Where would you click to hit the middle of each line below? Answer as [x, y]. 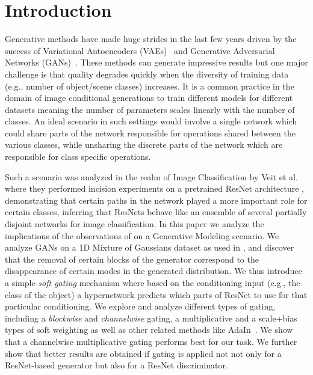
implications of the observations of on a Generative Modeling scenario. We [142, 235]
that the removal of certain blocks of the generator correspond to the [132, 259]
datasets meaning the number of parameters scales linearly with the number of [150, 109]
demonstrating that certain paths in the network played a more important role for [156, 200]
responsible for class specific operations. [78, 157]
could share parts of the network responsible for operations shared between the [150, 133]
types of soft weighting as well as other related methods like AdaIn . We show [149, 330]
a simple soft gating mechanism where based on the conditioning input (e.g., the [153, 282]
